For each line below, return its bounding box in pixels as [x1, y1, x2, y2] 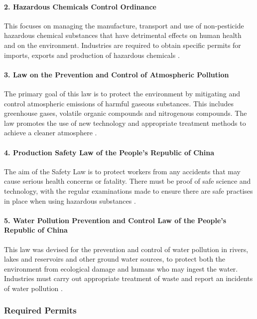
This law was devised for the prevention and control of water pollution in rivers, [4, 244, 249, 254]
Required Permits [4, 304, 77, 317]
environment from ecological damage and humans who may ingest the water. [4, 263, 238, 274]
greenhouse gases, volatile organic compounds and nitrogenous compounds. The [4, 108, 247, 118]
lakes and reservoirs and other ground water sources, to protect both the [4, 254, 226, 264]
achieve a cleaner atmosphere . [4, 127, 97, 138]
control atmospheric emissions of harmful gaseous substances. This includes [4, 98, 234, 108]
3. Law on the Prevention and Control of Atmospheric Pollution [4, 69, 229, 79]
